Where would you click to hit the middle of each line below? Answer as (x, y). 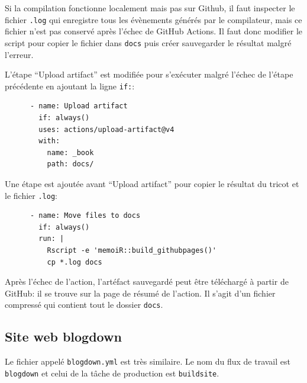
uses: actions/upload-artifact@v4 (106, 129)
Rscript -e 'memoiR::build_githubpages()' (132, 250)
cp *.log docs (75, 262)
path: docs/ (70, 164)
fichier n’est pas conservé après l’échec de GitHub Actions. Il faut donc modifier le (154, 31)
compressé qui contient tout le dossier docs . (84, 305)
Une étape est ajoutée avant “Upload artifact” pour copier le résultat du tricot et (152, 183)
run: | (51, 239)
